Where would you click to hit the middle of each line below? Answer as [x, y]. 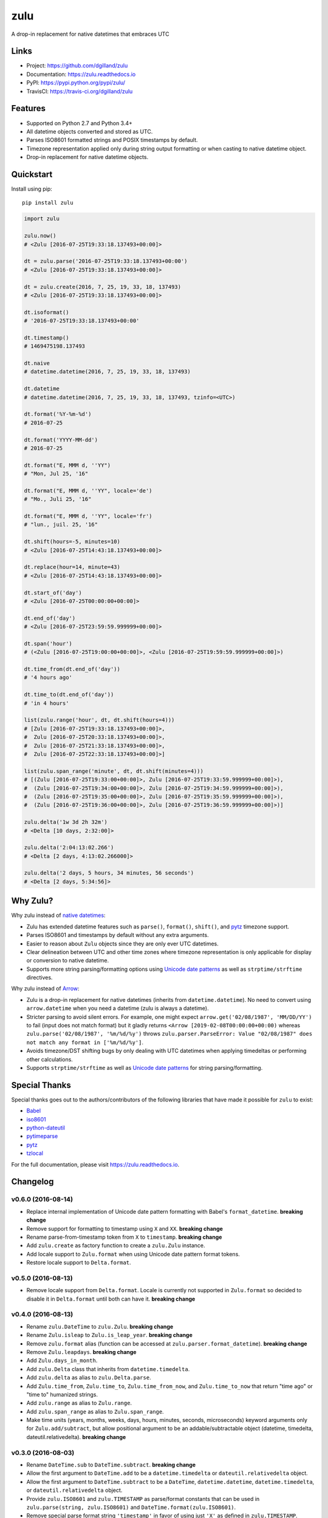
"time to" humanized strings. [62, 1394]
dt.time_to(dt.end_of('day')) [69, 695]
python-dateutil [46, 1128]
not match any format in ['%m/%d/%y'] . [85, 1042]
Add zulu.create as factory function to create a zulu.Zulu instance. [116, 1245]
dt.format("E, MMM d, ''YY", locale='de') [88, 491]
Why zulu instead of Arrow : [45, 989]
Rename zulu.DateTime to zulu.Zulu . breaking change [100, 1326]
